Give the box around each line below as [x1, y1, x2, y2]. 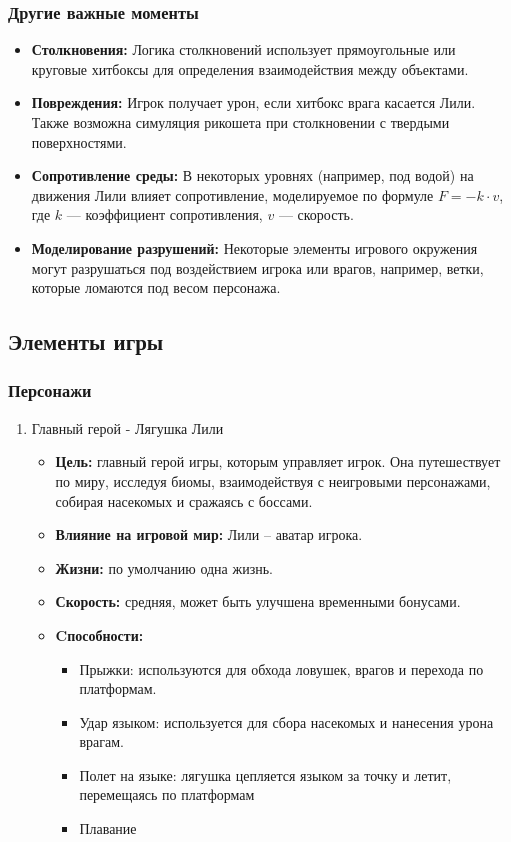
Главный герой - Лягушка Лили [31, 417, 224, 438]
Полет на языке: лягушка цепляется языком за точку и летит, [79, 764, 452, 785]
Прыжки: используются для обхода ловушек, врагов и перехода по [79, 658, 484, 679]
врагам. [79, 731, 124, 752]
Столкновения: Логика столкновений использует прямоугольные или [31, 39, 456, 60]
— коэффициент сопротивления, [66, 204, 263, 225]
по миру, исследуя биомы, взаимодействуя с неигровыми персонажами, [55, 470, 491, 491]
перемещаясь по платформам [79, 784, 255, 805]
